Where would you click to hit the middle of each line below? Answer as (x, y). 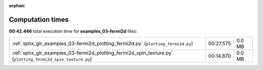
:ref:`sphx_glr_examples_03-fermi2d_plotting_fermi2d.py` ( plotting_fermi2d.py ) (103, 44)
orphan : (17, 6)
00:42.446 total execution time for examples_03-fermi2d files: (73, 31)
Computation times (39, 19)
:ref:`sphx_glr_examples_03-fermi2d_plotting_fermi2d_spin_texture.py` (93, 53)
